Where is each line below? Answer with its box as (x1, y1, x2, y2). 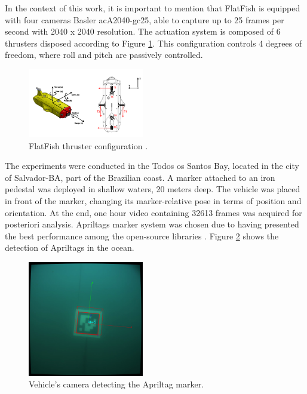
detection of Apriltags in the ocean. (5, 241, 134, 254)
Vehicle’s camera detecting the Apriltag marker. (29, 378, 204, 390)
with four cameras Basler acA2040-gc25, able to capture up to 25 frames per (5, 13, 284, 26)
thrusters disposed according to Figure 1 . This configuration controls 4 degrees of (5, 36, 302, 49)
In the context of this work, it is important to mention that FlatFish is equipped (5, 2, 300, 14)
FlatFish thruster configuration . (29, 139, 148, 152)
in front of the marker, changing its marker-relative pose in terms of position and (5, 195, 302, 207)
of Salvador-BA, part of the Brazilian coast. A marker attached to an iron (5, 171, 275, 183)
